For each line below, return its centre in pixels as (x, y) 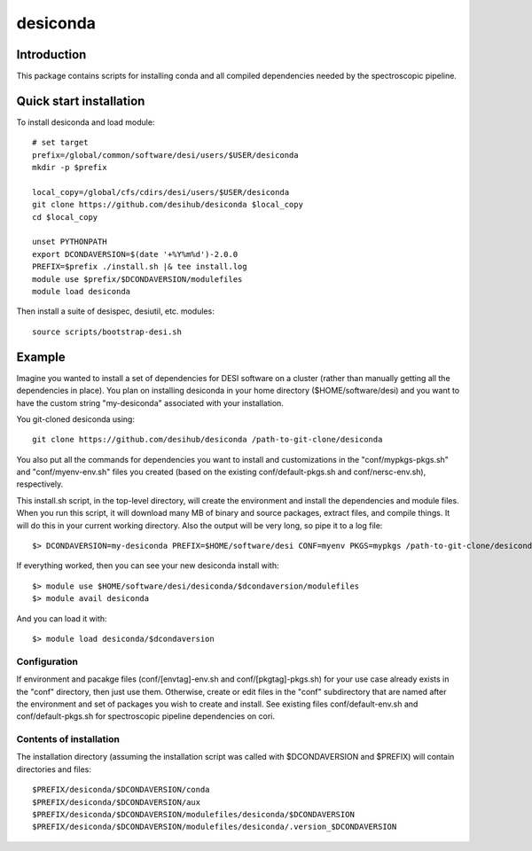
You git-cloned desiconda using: (75, 419)
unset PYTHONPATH (70, 242)
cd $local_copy (65, 217)
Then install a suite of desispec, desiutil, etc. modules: (115, 311)
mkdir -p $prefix (70, 168)
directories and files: (54, 769)
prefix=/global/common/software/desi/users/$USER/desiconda (165, 155)
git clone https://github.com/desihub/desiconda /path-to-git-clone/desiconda (207, 440)
